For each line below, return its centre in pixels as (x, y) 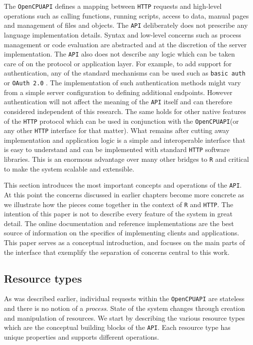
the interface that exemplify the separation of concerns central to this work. (117, 252)
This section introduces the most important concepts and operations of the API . (123, 185)
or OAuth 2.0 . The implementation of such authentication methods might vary (123, 82)
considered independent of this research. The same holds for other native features (125, 111)
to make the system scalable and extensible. (69, 168)
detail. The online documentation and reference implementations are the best (119, 223)
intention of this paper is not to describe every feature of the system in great (118, 214)
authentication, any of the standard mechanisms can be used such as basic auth (125, 73)
